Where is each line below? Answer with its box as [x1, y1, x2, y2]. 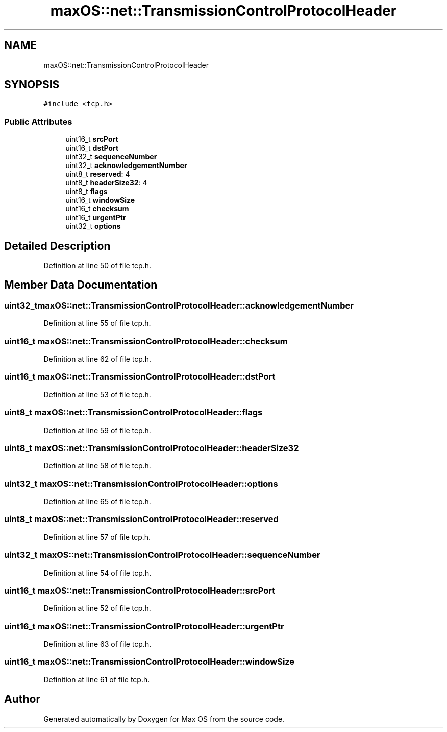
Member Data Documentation [4, 278, 158, 292]
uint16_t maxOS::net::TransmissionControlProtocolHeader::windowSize [4, 656, 295, 667]
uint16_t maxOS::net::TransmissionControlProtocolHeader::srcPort [4, 585, 276, 596]
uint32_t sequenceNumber [65, 152, 157, 161]
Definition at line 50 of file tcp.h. [43, 261, 152, 270]
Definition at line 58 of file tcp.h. [43, 461, 151, 470]
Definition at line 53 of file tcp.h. [43, 390, 151, 399]
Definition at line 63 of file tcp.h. [43, 640, 152, 648]
